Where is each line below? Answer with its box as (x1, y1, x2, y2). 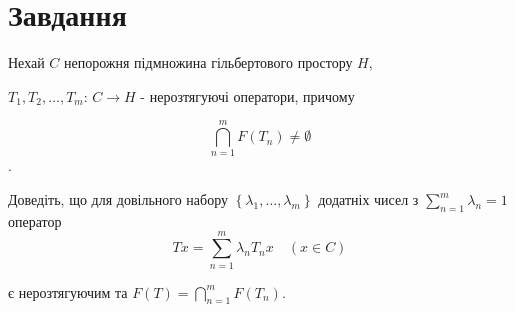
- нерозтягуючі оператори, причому (140, 85, 355, 106)
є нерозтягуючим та (8, 281, 128, 302)
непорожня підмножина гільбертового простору (64, 52, 353, 73)
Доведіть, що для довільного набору (8, 189, 229, 210)
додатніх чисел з (318, 189, 419, 210)
